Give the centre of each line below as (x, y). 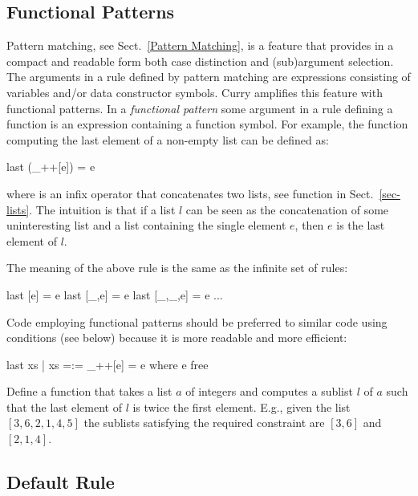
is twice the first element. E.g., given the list (241, 407)
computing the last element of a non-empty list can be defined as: (168, 139)
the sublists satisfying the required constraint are (204, 423)
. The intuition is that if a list (102, 209)
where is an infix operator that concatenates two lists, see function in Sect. (190, 193)
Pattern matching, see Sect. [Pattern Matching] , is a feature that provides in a (200, 45)
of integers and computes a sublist (269, 391)
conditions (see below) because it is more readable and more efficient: (177, 337)
